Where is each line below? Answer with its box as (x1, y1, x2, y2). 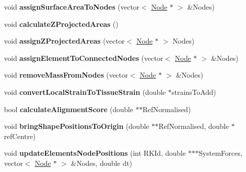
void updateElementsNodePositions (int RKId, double (4, 148, 186, 158)
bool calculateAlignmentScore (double (4, 104, 133, 114)
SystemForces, (198, 148, 242, 158)
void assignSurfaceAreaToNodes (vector (4, 2, 140, 12)
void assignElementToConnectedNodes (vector (4, 52, 163, 63)
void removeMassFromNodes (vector (4, 70, 128, 80)
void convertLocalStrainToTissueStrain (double (4, 86, 166, 97)
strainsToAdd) (172, 86, 216, 97)
